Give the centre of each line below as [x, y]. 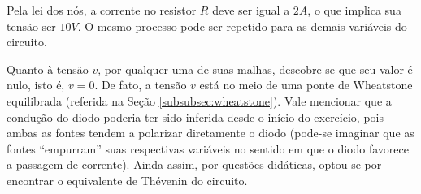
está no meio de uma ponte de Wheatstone [306, 85]
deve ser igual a [251, 10]
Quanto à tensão [48, 69]
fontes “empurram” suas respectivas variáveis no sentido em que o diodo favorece [208, 148]
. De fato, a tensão [141, 85]
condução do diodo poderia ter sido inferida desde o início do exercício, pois [195, 116]
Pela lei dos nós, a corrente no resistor [102, 10]
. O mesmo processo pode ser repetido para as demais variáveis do [242, 26]
